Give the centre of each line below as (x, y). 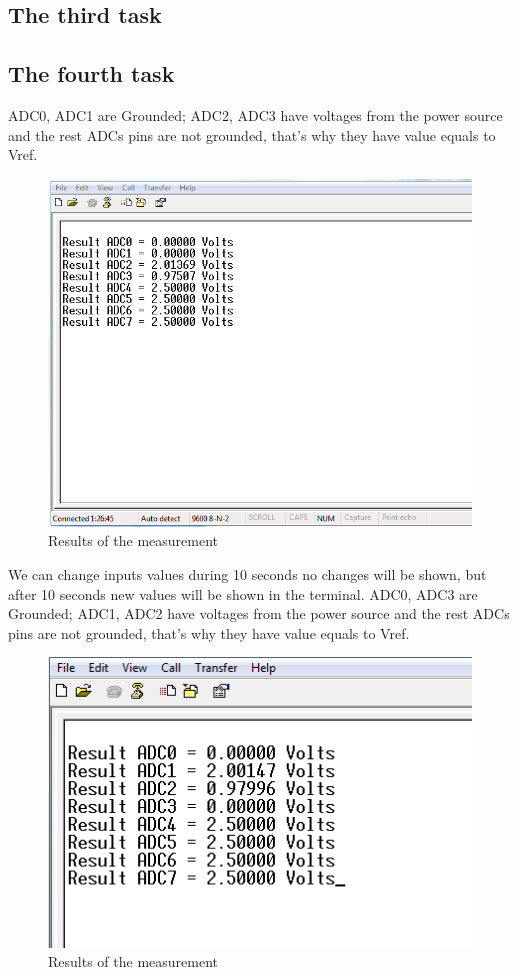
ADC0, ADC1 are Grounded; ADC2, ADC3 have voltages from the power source (255, 114)
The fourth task (91, 73)
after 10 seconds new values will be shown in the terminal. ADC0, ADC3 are (243, 593)
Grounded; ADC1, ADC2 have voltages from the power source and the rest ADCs (259, 613)
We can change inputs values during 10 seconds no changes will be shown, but (247, 574)
